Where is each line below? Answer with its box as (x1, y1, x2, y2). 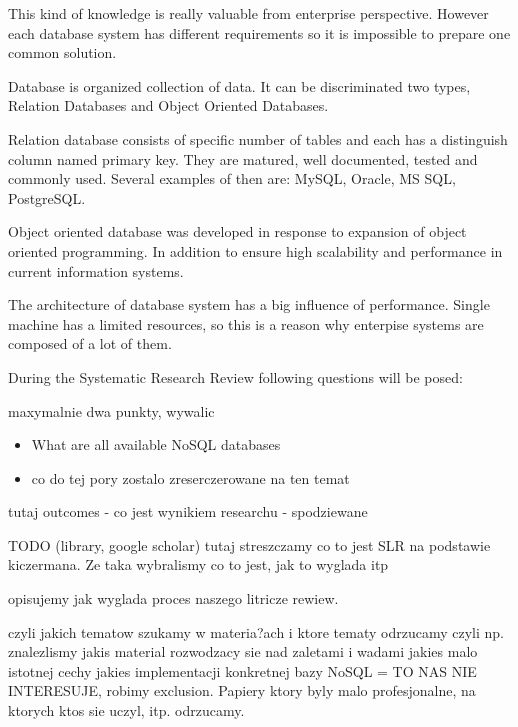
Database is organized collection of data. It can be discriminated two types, (8, 75, 471, 96)
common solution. (8, 42, 117, 63)
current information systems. (8, 260, 184, 281)
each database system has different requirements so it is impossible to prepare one (8, 22, 511, 43)
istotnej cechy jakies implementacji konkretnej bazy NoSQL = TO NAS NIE (8, 660, 477, 681)
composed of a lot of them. (8, 333, 172, 354)
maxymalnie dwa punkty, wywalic (8, 400, 215, 421)
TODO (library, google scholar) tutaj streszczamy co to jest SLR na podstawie (8, 534, 491, 555)
